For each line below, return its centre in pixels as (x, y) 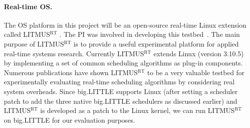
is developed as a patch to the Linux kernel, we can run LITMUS (137, 110)
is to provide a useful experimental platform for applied (156, 43)
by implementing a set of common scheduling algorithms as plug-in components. (123, 63)
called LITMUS (27, 34)
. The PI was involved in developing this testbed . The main (150, 34)
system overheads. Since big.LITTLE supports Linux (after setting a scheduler (121, 91)
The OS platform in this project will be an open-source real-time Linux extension (125, 24)
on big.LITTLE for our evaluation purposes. (70, 120)
